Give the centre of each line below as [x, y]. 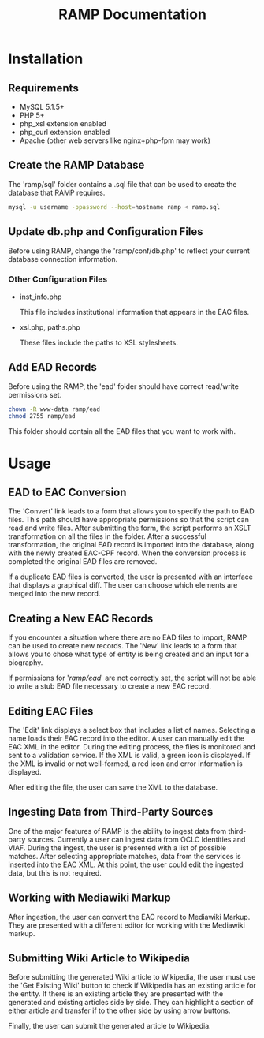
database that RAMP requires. [57, 192]
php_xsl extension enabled [63, 123]
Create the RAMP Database [76, 165]
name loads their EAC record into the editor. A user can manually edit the [126, 738]
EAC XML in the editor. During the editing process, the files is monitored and [132, 746]
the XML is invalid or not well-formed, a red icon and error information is [125, 764]
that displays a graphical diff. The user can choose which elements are [123, 585]
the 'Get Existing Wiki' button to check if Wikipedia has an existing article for [132, 986]
